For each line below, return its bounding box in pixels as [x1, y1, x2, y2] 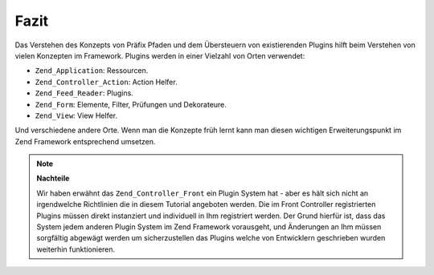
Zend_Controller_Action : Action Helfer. [35, 77, 178, 87]
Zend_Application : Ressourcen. [35, 66, 149, 75]
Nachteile [36, 173, 70, 184]
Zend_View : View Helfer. [35, 111, 118, 120]
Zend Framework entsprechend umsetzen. [14, 136, 156, 146]
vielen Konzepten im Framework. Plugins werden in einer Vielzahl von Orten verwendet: [14, 51, 305, 60]
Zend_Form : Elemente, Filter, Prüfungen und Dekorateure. [35, 99, 227, 109]
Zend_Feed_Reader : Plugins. [35, 88, 134, 98]
